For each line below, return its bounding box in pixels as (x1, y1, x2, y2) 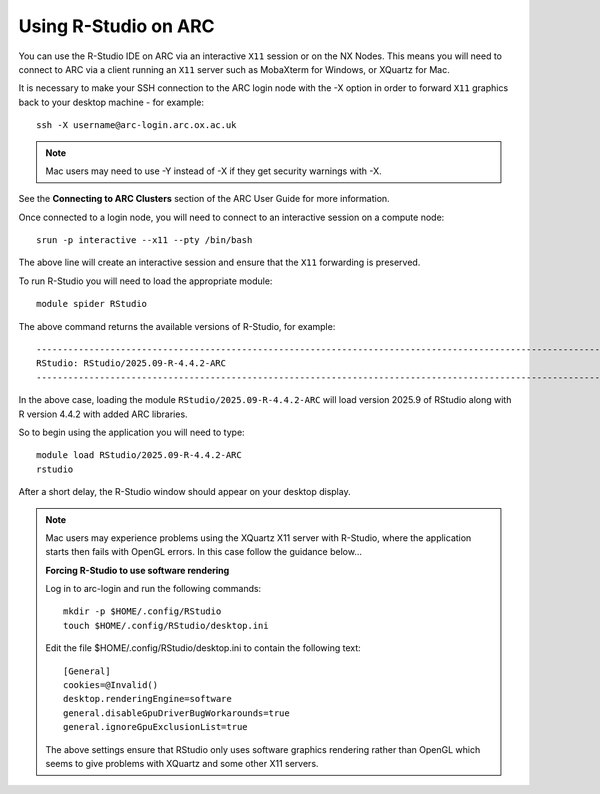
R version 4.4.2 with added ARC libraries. (18, 408, 189, 420)
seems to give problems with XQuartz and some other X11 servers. (45, 758, 319, 769)
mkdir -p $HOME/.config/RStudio (63, 606, 222, 617)
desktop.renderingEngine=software (63, 693, 232, 705)
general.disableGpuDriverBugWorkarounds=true (63, 707, 290, 719)
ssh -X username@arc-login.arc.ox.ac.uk (36, 120, 237, 131)
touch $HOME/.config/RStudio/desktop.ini (63, 620, 269, 631)
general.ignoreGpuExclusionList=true (63, 721, 249, 733)
